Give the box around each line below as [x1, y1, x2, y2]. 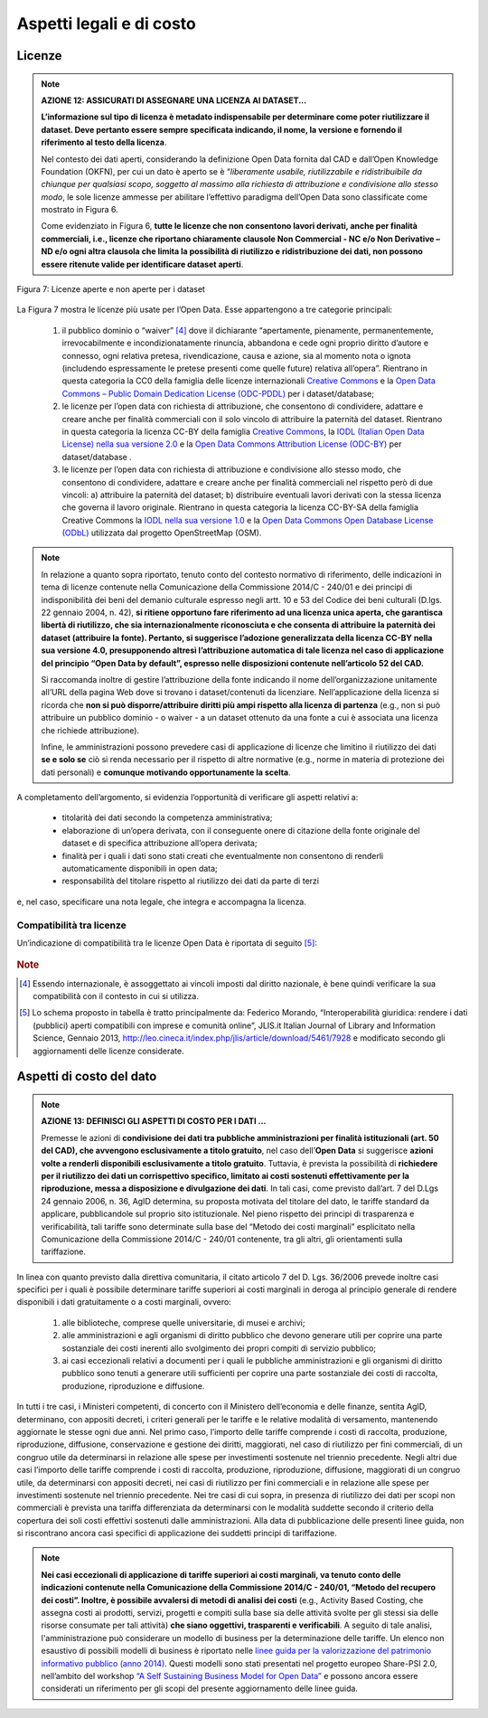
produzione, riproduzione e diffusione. [61, 1380, 205, 1392]
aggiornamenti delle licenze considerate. [33, 1045, 184, 1056]
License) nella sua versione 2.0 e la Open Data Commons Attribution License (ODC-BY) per [61, 439, 402, 449]
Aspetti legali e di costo [16, 14, 196, 33]
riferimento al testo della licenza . [41, 137, 167, 148]
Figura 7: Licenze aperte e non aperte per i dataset [16, 284, 205, 295]
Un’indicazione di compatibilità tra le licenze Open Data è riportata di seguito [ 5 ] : [16, 937, 318, 949]
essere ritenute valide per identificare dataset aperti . [41, 259, 244, 269]
